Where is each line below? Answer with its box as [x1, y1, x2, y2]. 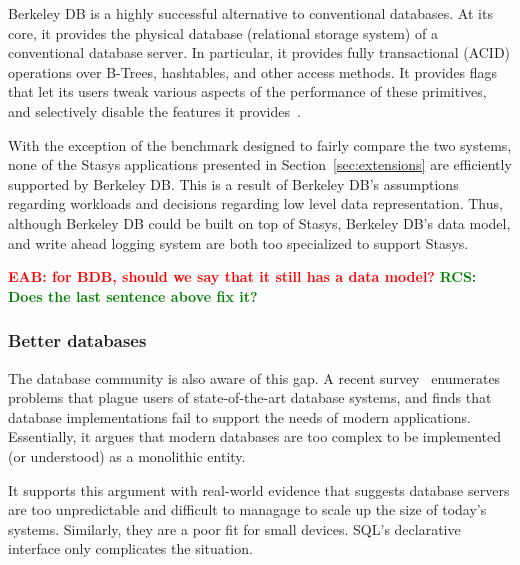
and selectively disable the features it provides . [8, 100, 301, 121]
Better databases [8, 328, 147, 353]
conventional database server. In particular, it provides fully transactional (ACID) [8, 42, 511, 63]
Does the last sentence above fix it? [8, 285, 258, 306]
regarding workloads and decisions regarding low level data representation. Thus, [8, 193, 503, 214]
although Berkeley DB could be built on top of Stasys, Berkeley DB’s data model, [8, 212, 511, 233]
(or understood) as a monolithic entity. [8, 445, 246, 466]
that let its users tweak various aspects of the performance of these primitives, [8, 81, 487, 102]
